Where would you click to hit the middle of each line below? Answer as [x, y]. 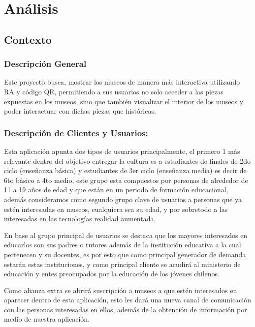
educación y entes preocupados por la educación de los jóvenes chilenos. [112, 274]
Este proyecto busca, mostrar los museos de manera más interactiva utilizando [122, 82]
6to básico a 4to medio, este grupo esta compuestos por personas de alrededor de [126, 180]
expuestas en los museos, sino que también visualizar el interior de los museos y [124, 101]
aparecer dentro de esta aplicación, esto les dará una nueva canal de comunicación [128, 300]
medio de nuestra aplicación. [47, 319]
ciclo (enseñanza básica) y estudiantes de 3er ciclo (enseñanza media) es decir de [125, 170]
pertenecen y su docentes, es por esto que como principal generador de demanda [125, 254]
